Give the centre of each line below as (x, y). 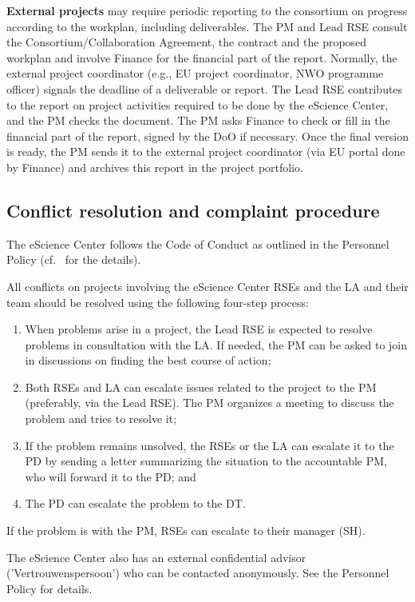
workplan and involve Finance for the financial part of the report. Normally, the (202, 57)
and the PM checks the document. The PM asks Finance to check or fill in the (198, 120)
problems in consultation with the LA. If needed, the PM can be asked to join (216, 344)
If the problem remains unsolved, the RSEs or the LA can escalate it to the (209, 445)
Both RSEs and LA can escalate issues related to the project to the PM (201, 387)
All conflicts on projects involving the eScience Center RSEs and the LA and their (207, 286)
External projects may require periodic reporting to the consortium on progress (207, 10)
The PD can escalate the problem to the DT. (135, 503)
